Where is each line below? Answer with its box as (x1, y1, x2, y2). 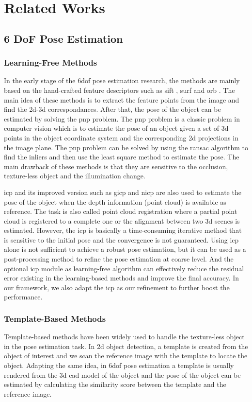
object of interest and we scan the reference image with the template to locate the (4, 350, 248, 361)
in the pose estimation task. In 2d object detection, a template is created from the (4, 341, 248, 351)
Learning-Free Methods (4, 56, 97, 69)
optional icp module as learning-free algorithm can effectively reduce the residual (4, 263, 244, 273)
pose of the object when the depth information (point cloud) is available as (4, 196, 226, 207)
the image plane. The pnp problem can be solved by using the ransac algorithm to (4, 142, 249, 152)
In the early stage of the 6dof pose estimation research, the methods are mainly (4, 75, 240, 86)
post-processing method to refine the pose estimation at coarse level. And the (4, 254, 234, 264)
